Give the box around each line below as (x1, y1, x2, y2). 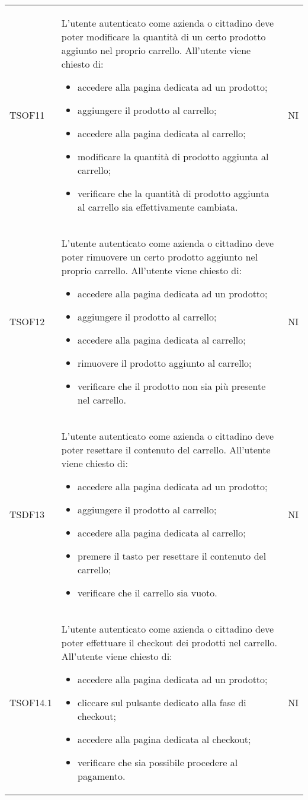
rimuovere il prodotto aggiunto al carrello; (77, 356, 252, 370)
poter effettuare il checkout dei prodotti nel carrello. (61, 636, 278, 649)
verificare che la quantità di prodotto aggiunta (77, 186, 269, 200)
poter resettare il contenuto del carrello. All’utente (61, 443, 271, 456)
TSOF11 (9, 108, 45, 122)
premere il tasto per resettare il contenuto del (77, 549, 267, 563)
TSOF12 (9, 315, 45, 328)
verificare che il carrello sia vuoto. (77, 586, 217, 599)
